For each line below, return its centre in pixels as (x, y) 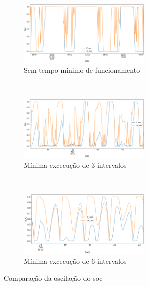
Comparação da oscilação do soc (53, 277)
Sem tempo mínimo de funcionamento (82, 70)
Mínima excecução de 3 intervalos (75, 164)
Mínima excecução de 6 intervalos (75, 261)
